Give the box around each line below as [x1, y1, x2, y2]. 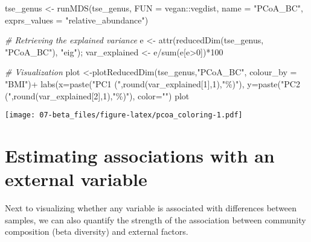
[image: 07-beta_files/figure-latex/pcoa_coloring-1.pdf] [5, 111, 243, 120]
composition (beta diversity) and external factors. [5, 225, 188, 238]
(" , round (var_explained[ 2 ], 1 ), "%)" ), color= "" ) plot [5, 89, 190, 102]
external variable [5, 167, 147, 191]
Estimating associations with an [5, 143, 275, 167]
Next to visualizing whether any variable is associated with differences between [5, 202, 297, 214]
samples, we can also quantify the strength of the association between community [5, 213, 306, 226]
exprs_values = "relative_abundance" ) [5, 13, 149, 26]
